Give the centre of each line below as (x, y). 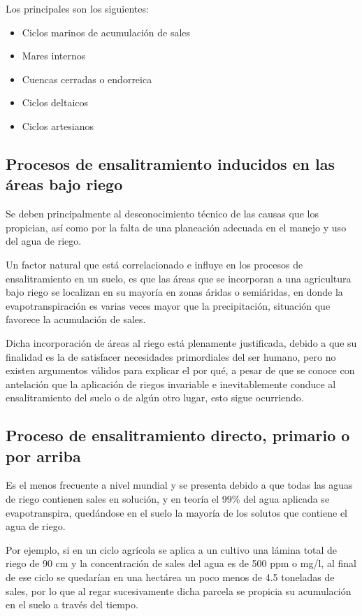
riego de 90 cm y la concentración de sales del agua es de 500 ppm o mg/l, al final (181, 563)
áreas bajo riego (64, 184)
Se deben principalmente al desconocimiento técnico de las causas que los (162, 214)
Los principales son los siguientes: (77, 8)
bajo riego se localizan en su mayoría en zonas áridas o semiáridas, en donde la (174, 292)
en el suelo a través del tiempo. (72, 604)
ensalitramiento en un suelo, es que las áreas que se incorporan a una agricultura (179, 278)
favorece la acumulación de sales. (76, 319)
